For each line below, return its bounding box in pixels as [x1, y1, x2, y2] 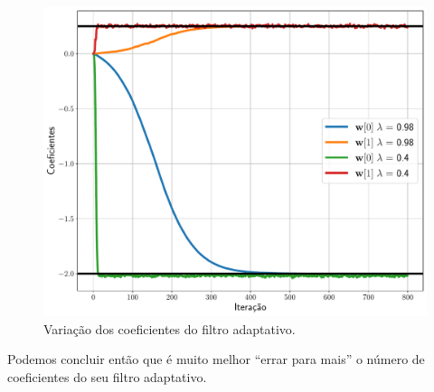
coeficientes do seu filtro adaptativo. [7, 367, 207, 386]
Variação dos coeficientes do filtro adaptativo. [43, 319, 296, 338]
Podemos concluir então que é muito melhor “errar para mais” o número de [7, 350, 425, 369]
